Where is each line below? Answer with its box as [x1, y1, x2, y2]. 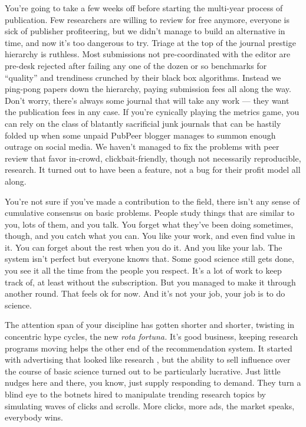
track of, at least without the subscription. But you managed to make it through [5, 275, 296, 288]
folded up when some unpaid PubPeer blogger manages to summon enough [5, 129, 276, 141]
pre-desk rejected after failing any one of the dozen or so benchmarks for [5, 59, 267, 71]
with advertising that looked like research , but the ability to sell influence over [5, 353, 291, 366]
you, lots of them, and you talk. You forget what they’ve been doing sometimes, [5, 218, 294, 230]
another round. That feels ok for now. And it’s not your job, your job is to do [5, 287, 285, 300]
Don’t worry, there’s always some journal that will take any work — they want [5, 94, 289, 106]
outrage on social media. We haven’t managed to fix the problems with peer [5, 140, 279, 153]
